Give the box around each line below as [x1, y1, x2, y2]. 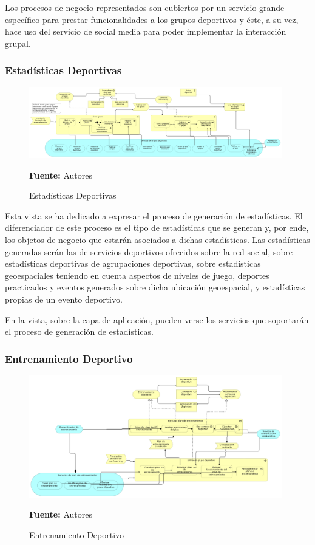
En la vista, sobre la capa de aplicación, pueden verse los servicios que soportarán [5, 313, 309, 326]
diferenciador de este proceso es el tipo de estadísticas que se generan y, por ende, [5, 221, 309, 234]
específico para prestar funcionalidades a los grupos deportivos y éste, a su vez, [5, 13, 299, 26]
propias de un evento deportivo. [5, 293, 123, 306]
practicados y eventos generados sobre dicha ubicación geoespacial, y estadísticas [5, 281, 305, 293]
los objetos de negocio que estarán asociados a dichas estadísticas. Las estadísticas [5, 233, 310, 246]
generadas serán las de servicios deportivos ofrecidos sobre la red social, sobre [5, 245, 293, 258]
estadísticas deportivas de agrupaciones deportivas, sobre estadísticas [5, 257, 261, 270]
